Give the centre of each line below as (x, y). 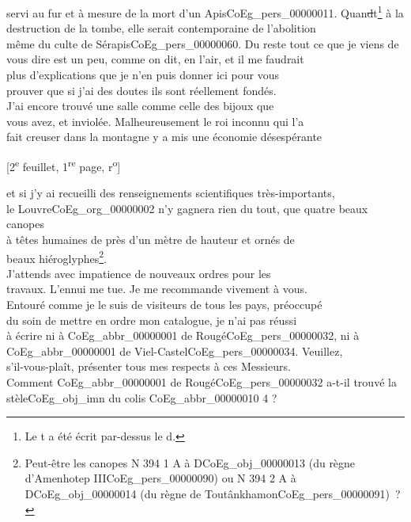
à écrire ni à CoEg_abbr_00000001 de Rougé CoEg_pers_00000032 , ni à (183, 335)
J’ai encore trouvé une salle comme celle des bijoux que (140, 106)
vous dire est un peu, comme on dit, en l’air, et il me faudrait (155, 59)
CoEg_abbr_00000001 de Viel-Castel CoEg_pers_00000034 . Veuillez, (175, 351)
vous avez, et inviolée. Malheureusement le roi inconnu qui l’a (155, 121)
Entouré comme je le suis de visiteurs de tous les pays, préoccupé (164, 305)
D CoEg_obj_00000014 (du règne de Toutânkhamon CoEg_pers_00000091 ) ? (213, 493)
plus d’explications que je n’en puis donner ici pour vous (143, 75)
